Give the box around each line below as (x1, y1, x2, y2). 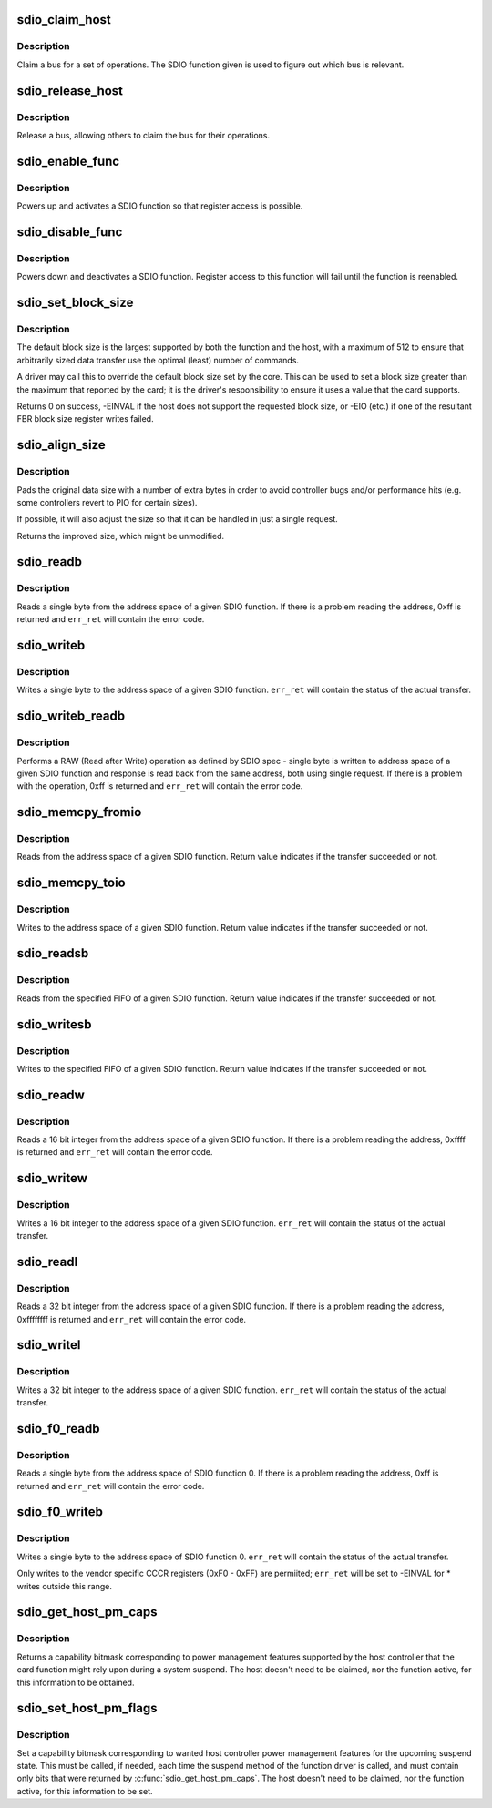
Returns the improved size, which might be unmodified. (16, 530, 225, 541)
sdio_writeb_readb (16, 709, 126, 724)
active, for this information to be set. (16, 1785, 154, 1796)
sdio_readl (16, 1253, 78, 1270)
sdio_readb (16, 554, 82, 569)
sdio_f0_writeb (16, 1504, 104, 1520)
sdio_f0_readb (16, 1421, 100, 1436)
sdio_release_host (16, 83, 123, 98)
